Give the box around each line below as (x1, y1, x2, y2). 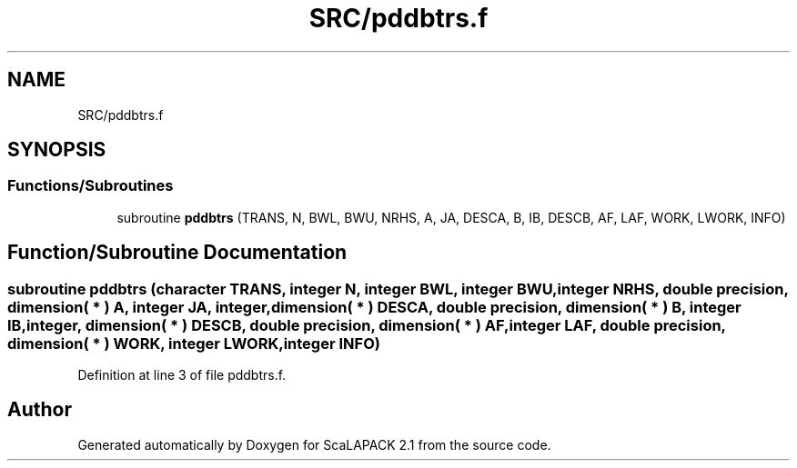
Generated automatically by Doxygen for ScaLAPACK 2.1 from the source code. (77, 436, 551, 453)
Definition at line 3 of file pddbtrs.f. (77, 367, 287, 383)
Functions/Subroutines (7, 176, 174, 195)
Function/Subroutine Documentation (7, 241, 348, 264)
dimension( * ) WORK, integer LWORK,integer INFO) (7, 334, 380, 353)
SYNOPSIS (7, 138, 106, 162)
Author (7, 398, 72, 422)
